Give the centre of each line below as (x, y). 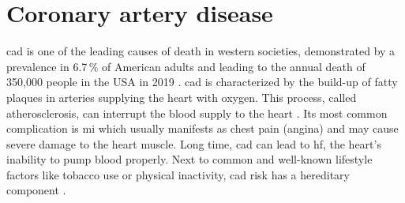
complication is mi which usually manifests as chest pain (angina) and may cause (202, 128)
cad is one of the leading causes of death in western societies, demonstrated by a (201, 51)
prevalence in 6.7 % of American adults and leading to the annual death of (186, 66)
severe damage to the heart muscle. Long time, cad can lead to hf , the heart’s (194, 143)
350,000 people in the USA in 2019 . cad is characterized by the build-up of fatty (202, 82)
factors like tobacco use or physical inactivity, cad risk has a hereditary (178, 174)
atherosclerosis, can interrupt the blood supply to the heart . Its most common (197, 113)
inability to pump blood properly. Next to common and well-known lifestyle (189, 159)
